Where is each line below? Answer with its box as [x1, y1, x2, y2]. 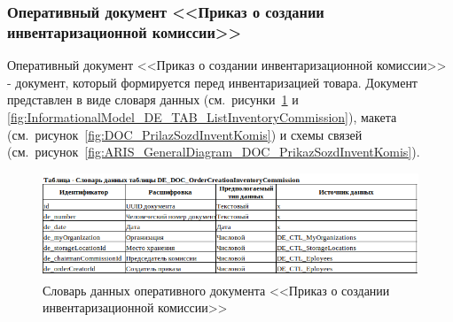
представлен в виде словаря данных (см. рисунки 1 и [7, 90, 299, 109]
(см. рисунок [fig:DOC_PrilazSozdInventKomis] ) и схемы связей [7, 125, 363, 143]
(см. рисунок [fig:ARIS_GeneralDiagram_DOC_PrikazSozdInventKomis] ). [7, 142, 420, 161]
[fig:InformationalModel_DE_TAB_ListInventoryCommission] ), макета [7, 107, 397, 126]
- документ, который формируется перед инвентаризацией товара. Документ [7, 73, 418, 91]
